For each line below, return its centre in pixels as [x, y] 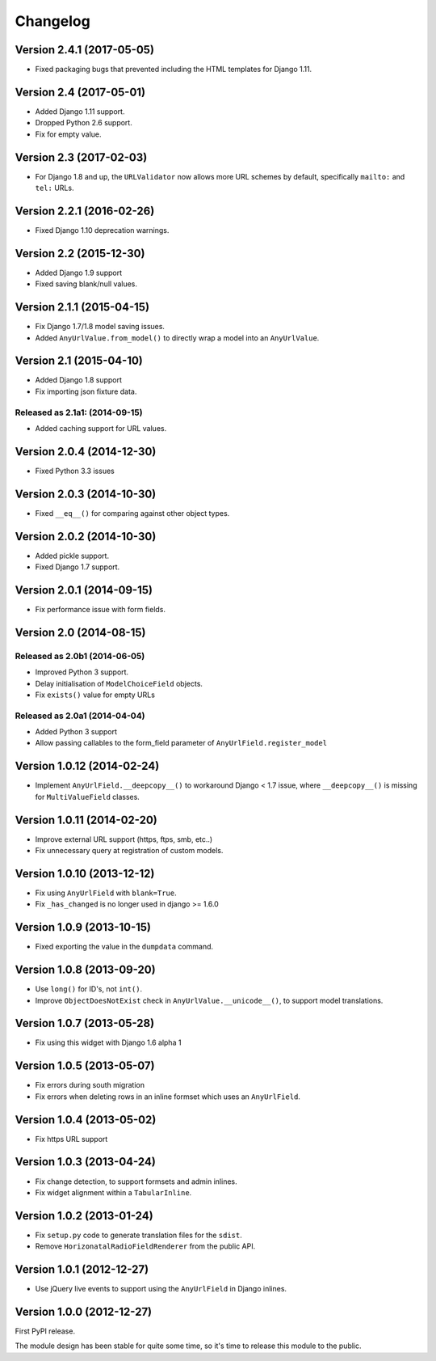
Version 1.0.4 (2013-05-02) [86, 1120]
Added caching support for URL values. [101, 428]
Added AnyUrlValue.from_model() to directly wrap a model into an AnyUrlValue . [177, 338]
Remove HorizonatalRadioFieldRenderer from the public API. [145, 1246]
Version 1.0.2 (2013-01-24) [84, 1216]
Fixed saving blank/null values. [86, 284]
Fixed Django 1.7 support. [78, 567]
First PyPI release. [45, 1331]
